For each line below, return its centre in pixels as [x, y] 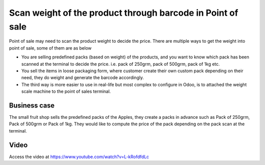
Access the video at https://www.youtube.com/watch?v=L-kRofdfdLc [79, 157]
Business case [32, 105]
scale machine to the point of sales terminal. [66, 91]
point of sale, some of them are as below [50, 48]
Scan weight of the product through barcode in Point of [124, 13]
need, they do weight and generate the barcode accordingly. [83, 78]
